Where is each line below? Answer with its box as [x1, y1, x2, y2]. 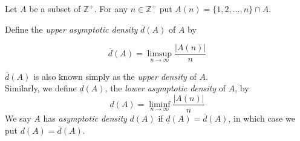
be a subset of [29, 2, 81, 15]
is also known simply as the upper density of [33, 70, 197, 82]
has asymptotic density [43, 112, 127, 125]
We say [5, 112, 31, 125]
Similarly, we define [5, 82, 77, 94]
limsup [147, 49, 172, 58]
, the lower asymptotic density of [105, 82, 226, 94]
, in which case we [228, 112, 295, 125]
